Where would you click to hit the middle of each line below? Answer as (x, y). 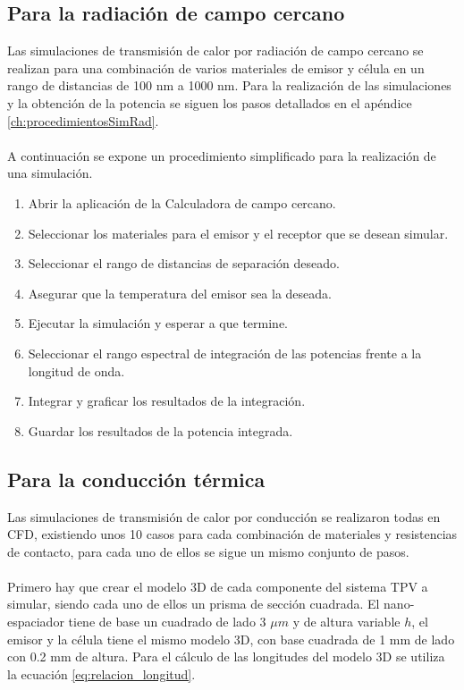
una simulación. (50, 173)
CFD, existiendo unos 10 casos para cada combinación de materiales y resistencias (232, 534)
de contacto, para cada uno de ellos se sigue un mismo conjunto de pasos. (208, 551)
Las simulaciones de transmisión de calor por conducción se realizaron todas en (224, 516)
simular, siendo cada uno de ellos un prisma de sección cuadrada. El (194, 604)
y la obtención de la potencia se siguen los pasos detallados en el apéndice (210, 102)
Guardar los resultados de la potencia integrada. (160, 430)
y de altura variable (346, 622)
